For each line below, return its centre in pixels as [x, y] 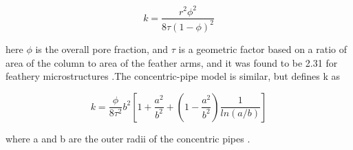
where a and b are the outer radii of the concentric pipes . [128, 138]
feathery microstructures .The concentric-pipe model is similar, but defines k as [173, 76]
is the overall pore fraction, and [102, 49]
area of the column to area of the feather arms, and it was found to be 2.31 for [172, 62]
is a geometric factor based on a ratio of [263, 49]
